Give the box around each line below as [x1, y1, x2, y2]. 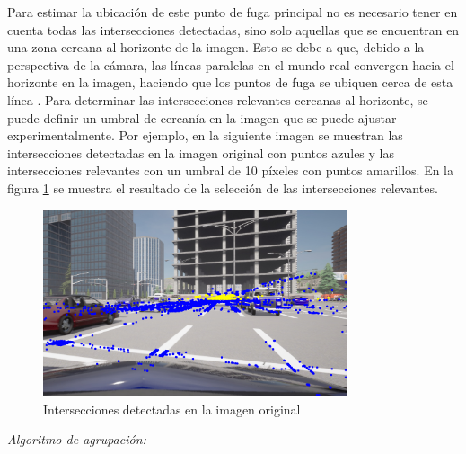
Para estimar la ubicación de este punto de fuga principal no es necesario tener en [7, 3, 458, 21]
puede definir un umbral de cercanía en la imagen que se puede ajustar [7, 108, 397, 127]
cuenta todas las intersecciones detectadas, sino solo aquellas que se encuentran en [7, 20, 460, 39]
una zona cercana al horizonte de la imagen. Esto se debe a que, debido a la [7, 38, 425, 57]
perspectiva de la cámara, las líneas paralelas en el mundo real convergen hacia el [7, 55, 454, 74]
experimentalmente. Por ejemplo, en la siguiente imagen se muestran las [7, 126, 403, 145]
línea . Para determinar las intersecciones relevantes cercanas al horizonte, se [7, 90, 428, 109]
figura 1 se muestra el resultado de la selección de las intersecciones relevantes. [7, 178, 438, 197]
